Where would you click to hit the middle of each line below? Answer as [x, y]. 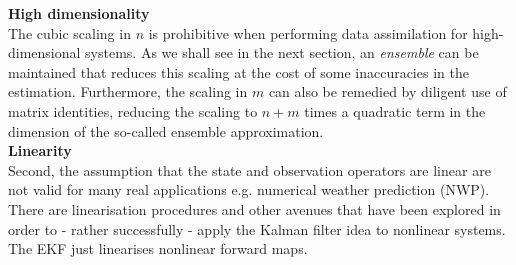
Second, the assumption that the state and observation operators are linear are [249, 169]
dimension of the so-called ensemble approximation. [166, 130]
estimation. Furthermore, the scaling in [128, 91]
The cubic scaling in [69, 32]
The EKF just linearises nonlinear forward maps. [158, 248]
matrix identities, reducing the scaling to [133, 110]
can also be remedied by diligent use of [387, 91]
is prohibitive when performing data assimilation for [308, 32]
